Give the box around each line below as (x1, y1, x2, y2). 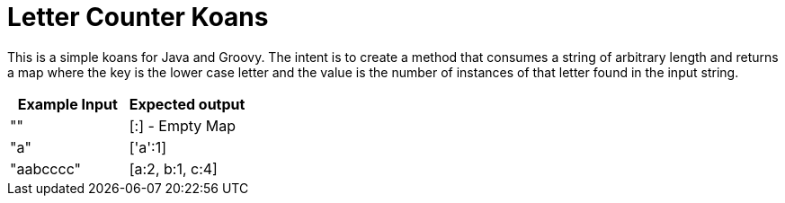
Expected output (129, 94, 245, 113)
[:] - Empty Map (129, 116, 236, 135)
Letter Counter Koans (7, 2, 269, 32)
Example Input (17, 94, 118, 113)
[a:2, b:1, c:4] (129, 159, 218, 178)
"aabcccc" (10, 159, 81, 178)
